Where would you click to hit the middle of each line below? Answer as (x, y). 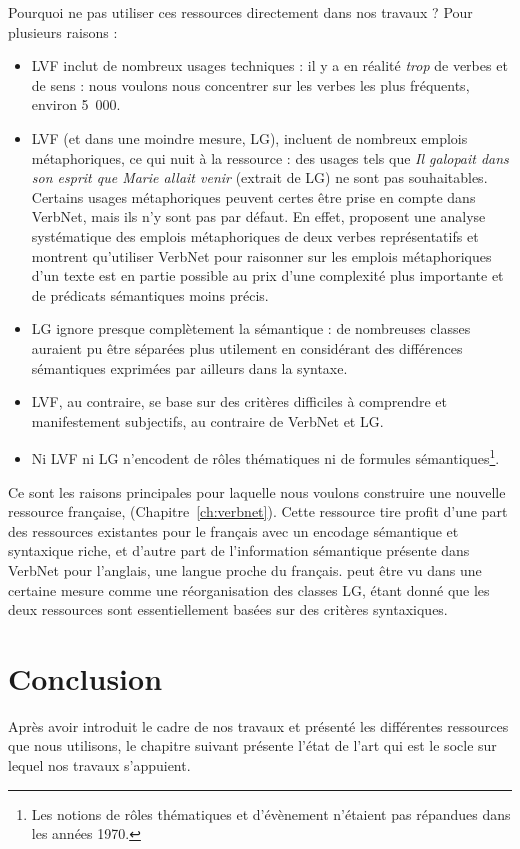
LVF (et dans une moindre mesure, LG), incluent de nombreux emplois (249, 137)
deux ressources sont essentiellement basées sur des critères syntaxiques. (228, 609)
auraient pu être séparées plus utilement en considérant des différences (247, 347)
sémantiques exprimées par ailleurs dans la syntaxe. (189, 367)
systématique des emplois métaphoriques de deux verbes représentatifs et (255, 235)
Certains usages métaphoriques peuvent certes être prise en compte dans (253, 196)
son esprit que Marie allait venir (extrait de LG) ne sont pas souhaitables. (259, 177)
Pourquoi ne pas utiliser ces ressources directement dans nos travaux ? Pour (240, 12)
